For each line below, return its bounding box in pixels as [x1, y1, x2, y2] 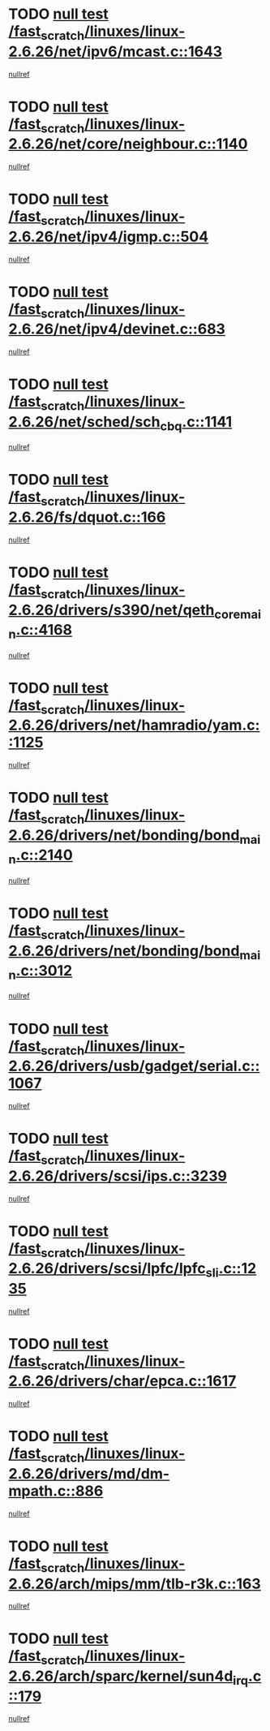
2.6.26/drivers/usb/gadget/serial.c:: [8, 1057, 260, 1075]
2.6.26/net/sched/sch [8, 412, 161, 431]
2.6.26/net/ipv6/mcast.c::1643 [8, 42, 223, 61]
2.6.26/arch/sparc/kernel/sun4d [8, 1667, 234, 1686]
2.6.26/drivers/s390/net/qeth [8, 601, 215, 619]
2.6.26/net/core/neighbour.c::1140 [8, 135, 248, 153]
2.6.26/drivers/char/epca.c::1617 [8, 1372, 237, 1390]
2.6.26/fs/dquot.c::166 [8, 508, 166, 527]
